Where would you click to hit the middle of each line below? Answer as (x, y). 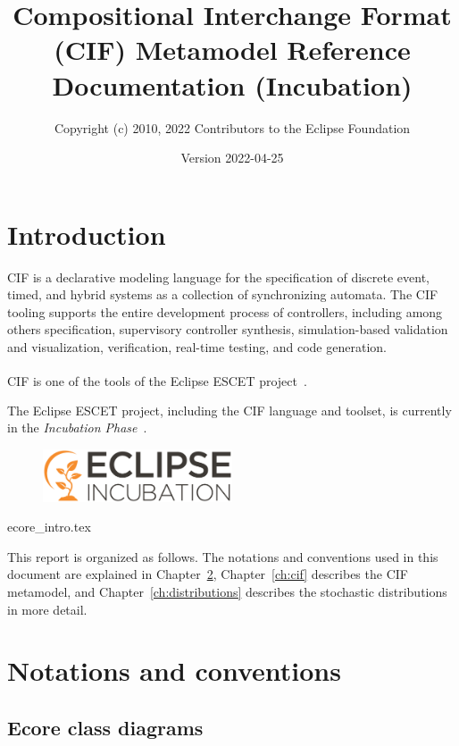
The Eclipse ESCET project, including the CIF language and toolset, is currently (229, 410)
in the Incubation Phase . (77, 427)
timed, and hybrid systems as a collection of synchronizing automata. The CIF (223, 294)
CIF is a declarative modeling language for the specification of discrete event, (219, 277)
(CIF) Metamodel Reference (232, 50)
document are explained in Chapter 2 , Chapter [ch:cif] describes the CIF (208, 574)
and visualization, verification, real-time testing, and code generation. (197, 347)
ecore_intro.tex (49, 527)
